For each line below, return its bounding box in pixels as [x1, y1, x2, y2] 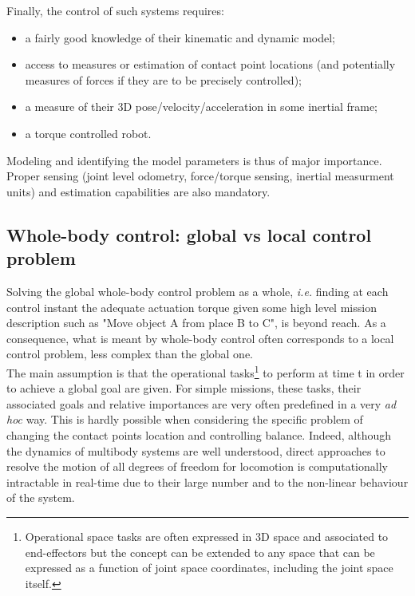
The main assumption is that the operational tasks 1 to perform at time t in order [6, 361, 405, 381]
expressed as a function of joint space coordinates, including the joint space [25, 559, 393, 576]
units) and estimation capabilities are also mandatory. [6, 183, 271, 199]
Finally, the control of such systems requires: [6, 2, 224, 18]
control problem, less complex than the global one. [6, 345, 254, 362]
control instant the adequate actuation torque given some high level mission [6, 298, 377, 315]
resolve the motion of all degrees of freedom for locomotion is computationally [6, 458, 388, 475]
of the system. [6, 489, 75, 506]
